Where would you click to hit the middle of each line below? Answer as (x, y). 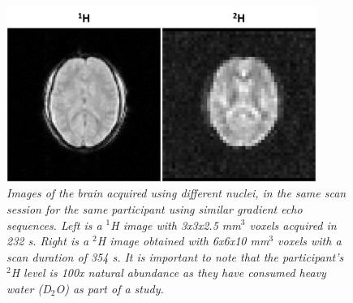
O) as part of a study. (110, 288)
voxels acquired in (293, 225)
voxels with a (310, 241)
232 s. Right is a (48, 241)
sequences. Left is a (54, 225)
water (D (29, 288)
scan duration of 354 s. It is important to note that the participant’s (175, 256)
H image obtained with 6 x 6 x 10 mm (183, 241)
